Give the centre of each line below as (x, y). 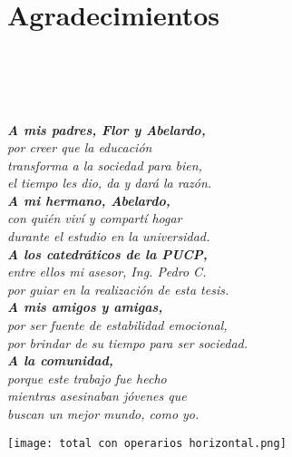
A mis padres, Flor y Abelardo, (107, 129)
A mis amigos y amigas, (85, 307)
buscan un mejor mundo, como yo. (103, 413)
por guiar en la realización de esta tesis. (118, 289)
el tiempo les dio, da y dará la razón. (110, 183)
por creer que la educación (80, 147)
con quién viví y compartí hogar (95, 218)
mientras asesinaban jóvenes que (97, 396)
